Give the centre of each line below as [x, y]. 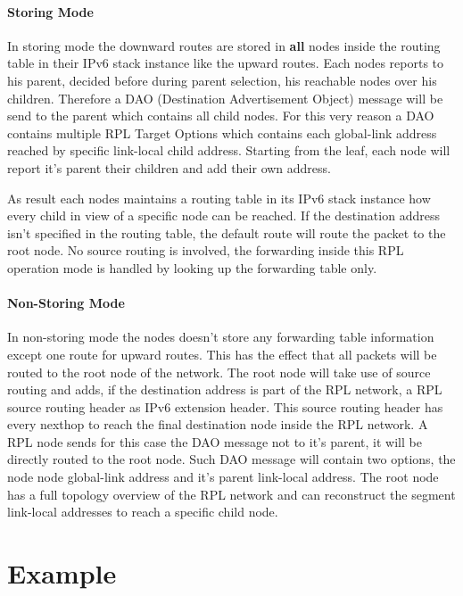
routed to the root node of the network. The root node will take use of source [219, 372]
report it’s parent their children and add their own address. [169, 167]
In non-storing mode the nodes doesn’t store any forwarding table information [221, 337]
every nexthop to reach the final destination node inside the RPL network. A [218, 424]
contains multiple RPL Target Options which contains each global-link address [222, 132]
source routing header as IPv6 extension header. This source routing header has [225, 406]
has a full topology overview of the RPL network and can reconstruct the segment [231, 494]
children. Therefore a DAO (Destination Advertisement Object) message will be [225, 98]
